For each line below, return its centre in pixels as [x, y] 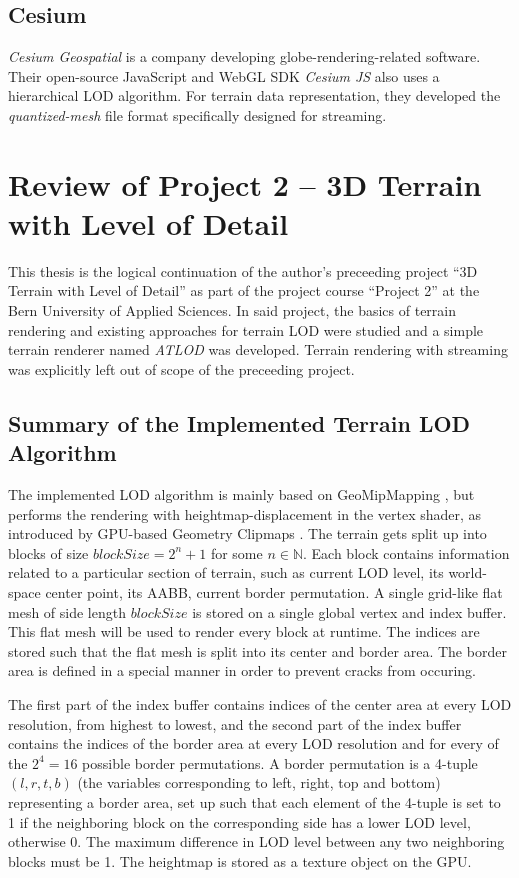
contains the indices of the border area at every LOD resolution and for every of [253, 743]
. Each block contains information [406, 552]
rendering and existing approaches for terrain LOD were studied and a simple [246, 329]
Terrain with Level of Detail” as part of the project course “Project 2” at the [244, 290]
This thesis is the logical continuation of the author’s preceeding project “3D [243, 270]
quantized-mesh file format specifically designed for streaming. [197, 114]
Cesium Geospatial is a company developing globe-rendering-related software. [244, 56]
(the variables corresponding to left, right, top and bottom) [259, 782]
